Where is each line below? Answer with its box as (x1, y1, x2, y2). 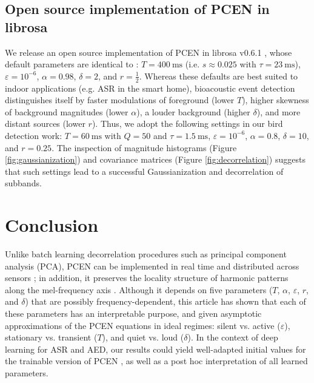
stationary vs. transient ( (5, 331, 98, 344)
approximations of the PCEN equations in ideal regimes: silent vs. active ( (5, 319, 281, 331)
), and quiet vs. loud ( (102, 331, 184, 344)
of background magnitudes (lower (5, 105, 129, 118)
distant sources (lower (5, 117, 85, 130)
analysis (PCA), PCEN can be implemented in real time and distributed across (5, 259, 299, 272)
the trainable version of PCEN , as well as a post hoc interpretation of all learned (5, 354, 308, 367)
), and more (256, 105, 301, 118)
